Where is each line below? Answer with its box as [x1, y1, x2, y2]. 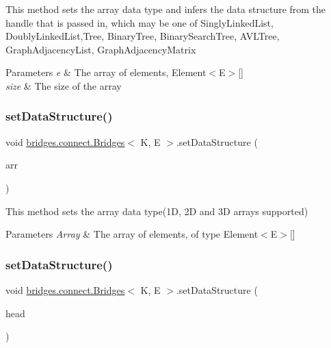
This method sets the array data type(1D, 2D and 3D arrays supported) [5, 203, 308, 218]
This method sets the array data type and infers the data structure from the [5, 2, 326, 16]
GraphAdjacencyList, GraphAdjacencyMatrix [5, 42, 196, 56]
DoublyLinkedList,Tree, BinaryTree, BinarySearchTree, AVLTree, [5, 29, 280, 43]
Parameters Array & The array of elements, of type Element [5, 227, 259, 241]
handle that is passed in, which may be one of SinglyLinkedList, [5, 15, 274, 29]
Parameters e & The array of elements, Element [5, 65, 207, 79]
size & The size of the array [5, 78, 122, 92]
